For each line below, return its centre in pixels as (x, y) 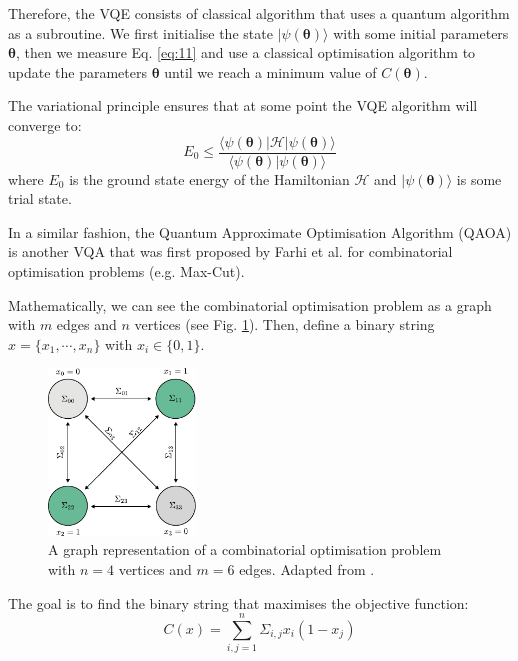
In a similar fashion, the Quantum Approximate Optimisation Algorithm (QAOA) (260, 231)
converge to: (45, 124)
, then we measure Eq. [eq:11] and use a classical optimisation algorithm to (245, 52)
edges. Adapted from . (307, 568)
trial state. (40, 198)
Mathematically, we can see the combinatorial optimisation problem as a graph (250, 304)
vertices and (155, 568)
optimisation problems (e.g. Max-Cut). (126, 271)
